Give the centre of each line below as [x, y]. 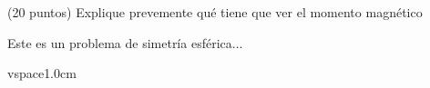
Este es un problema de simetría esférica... [125, 42]
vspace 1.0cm [42, 73]
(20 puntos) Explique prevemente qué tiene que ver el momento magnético [215, 12]
